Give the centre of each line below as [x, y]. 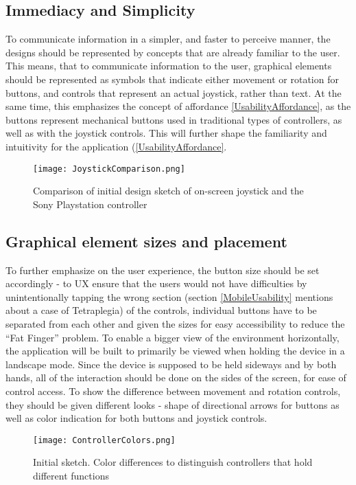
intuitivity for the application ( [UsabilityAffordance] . [116, 146]
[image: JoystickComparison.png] [109, 169]
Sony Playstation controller [90, 204]
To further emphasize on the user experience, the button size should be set [163, 270]
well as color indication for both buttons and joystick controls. [137, 418]
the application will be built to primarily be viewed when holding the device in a [175, 351]
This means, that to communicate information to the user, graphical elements [169, 66]
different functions [71, 475]
